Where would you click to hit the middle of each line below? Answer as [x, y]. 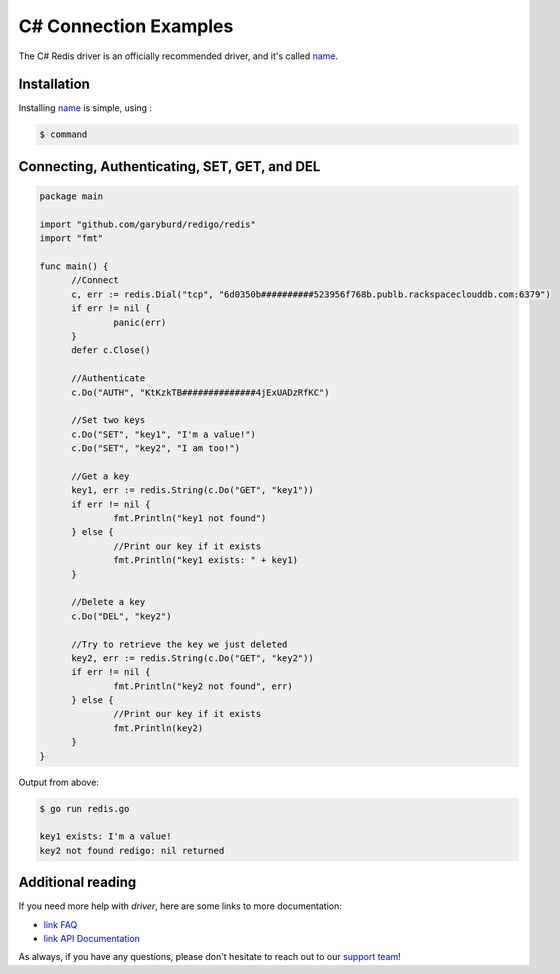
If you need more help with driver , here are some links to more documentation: [180, 906]
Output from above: [59, 782]
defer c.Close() [111, 350]
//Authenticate [108, 378]
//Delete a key [108, 602]
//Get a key [100, 476]
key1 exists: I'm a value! [105, 836]
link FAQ [60, 924]
